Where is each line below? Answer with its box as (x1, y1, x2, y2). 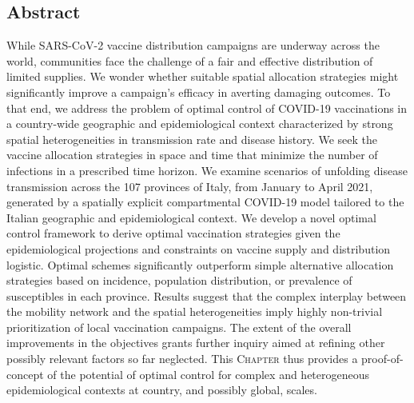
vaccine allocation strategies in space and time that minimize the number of (6, 146, 378, 163)
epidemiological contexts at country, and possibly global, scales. (6, 381, 317, 398)
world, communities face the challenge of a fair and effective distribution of (6, 52, 373, 69)
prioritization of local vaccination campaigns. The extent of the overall (6, 318, 352, 335)
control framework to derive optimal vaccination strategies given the (6, 225, 340, 241)
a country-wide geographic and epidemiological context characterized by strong (6, 115, 393, 132)
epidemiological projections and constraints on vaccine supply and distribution (6, 240, 391, 257)
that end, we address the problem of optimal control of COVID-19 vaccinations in (6, 99, 408, 116)
